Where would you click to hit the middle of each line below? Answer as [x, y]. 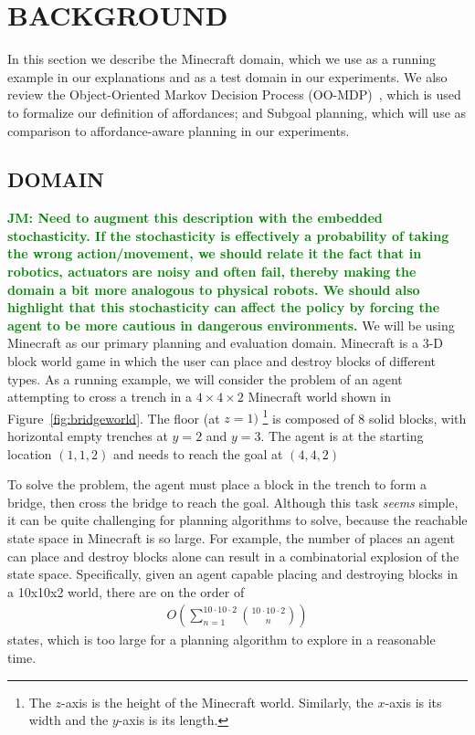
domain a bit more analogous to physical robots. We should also [214, 289]
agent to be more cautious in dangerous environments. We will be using [231, 325]
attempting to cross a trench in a [100, 397]
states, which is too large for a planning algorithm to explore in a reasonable [222, 640]
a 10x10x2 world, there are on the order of [126, 591]
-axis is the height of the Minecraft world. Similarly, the [217, 702]
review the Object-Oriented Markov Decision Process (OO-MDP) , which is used [234, 94]
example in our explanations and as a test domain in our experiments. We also [227, 76]
